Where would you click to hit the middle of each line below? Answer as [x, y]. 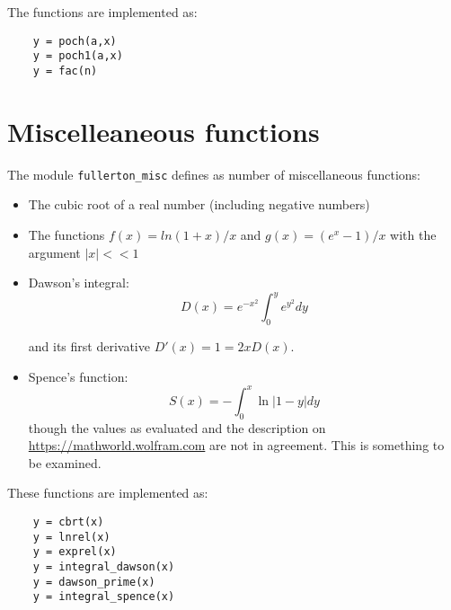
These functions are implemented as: [108, 493]
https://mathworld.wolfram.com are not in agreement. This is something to [236, 445]
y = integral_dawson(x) [104, 566]
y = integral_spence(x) [104, 597]
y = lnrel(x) [71, 537]
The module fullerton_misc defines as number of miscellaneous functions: [214, 174]
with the [413, 234]
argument [54, 252]
